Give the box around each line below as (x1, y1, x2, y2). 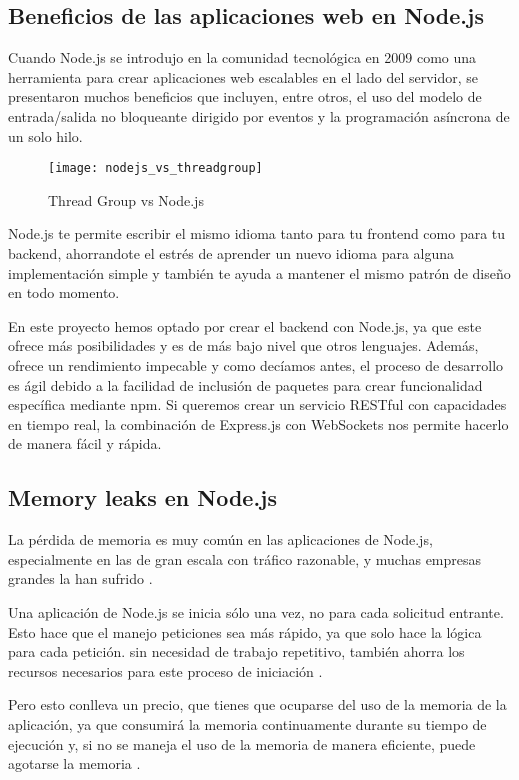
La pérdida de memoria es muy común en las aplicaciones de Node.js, (8, 529, 433, 550)
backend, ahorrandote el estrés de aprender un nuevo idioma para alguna (8, 243, 455, 264)
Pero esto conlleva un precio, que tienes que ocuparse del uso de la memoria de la (8, 694, 507, 715)
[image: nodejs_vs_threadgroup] (48, 161, 263, 176)
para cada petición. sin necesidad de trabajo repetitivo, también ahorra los (8, 641, 465, 662)
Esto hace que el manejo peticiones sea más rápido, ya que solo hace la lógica (8, 621, 482, 642)
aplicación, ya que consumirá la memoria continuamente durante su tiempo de (8, 713, 487, 734)
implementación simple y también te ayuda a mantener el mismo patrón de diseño (8, 262, 511, 283)
